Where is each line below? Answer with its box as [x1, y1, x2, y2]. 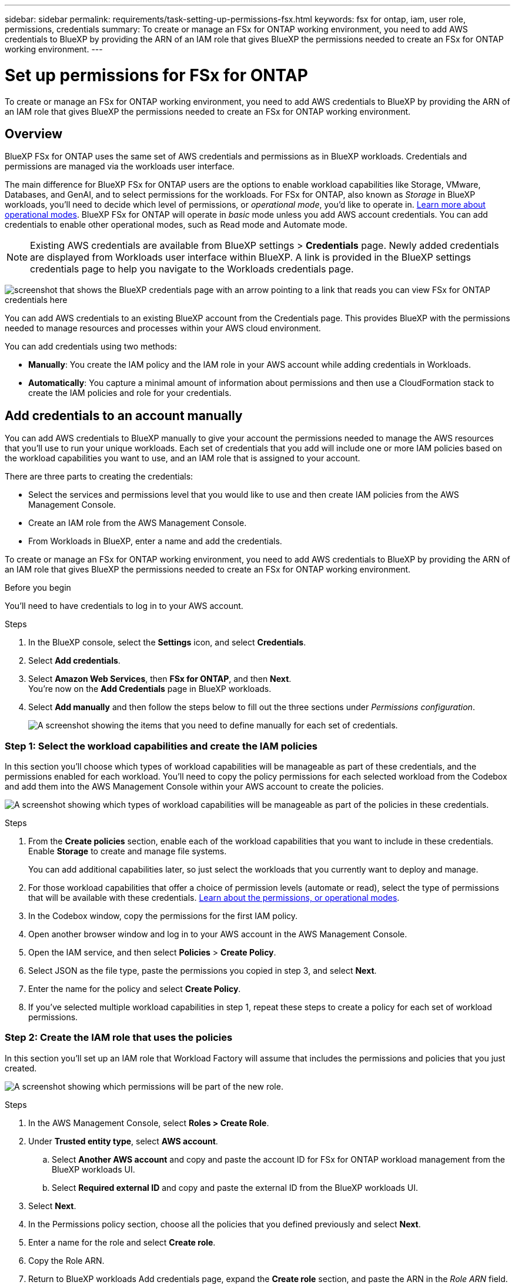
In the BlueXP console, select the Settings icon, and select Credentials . [28, 637, 306, 648]
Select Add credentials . [28, 655, 121, 666]
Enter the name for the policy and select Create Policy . [28, 983, 241, 994]
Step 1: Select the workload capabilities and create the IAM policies [5, 740, 317, 752]
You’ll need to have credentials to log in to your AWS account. [5, 601, 243, 611]
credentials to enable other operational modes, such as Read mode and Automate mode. [5, 219, 347, 230]
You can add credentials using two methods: [5, 341, 177, 352]
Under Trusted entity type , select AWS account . [28, 1136, 218, 1146]
